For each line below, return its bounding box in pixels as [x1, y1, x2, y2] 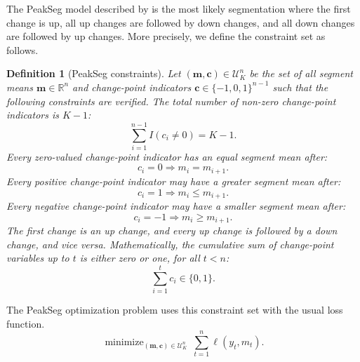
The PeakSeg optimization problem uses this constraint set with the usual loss [6, 302, 343, 316]
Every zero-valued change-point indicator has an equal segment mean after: [6, 149, 328, 163]
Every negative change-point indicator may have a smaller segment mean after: [6, 198, 346, 213]
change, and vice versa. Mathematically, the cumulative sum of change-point [6, 236, 334, 251]
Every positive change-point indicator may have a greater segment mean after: [6, 173, 341, 188]
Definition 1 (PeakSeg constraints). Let [6, 66, 181, 81]
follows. [6, 42, 39, 57]
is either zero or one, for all [79, 250, 200, 265]
